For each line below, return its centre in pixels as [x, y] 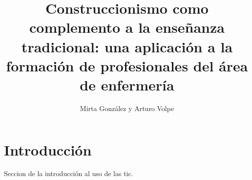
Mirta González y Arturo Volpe [127, 108]
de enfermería [127, 84]
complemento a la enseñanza [127, 27]
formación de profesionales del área [127, 65]
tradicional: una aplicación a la [127, 46]
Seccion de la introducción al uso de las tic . [69, 173]
